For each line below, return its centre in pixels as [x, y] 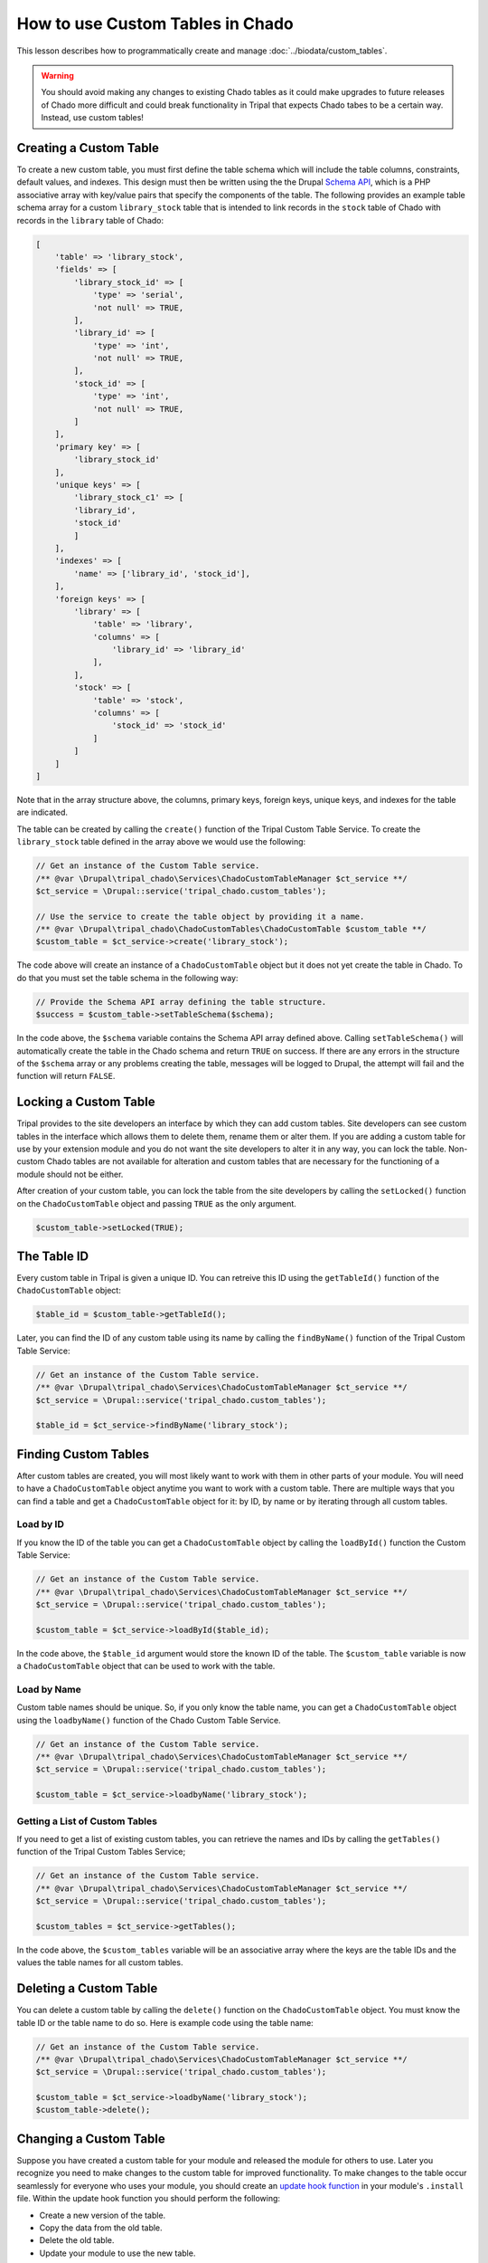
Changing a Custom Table [91, 2139]
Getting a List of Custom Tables [87, 1821]
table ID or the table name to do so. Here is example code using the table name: [165, 2022]
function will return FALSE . [66, 1076]
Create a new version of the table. [103, 2215]
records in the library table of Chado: [90, 220]
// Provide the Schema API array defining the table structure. [181, 1002]
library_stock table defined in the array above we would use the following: [161, 842]
